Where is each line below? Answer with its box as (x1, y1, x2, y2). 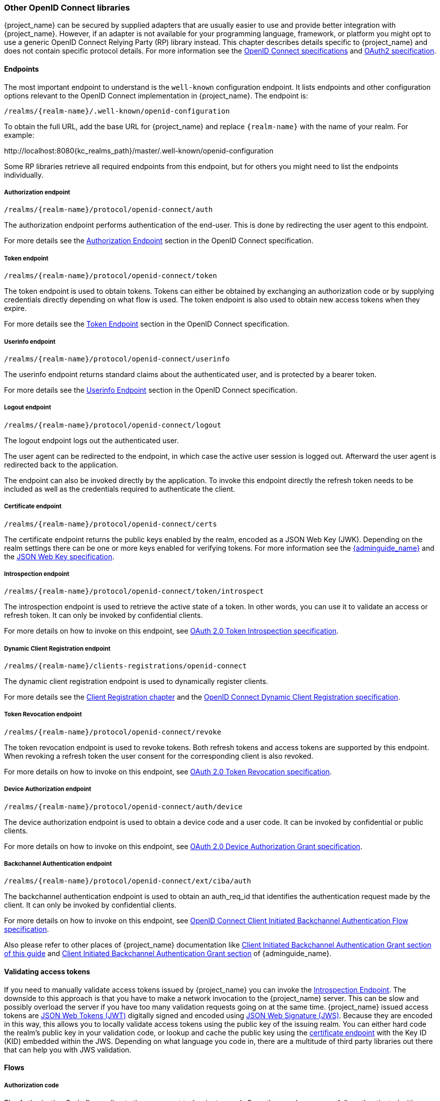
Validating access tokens (4, 967, 90, 976)
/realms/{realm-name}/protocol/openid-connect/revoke (4, 727, 221, 736)
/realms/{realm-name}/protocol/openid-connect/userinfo (4, 354, 230, 363)
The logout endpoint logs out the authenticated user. (4, 436, 179, 445)
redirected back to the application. (4, 460, 118, 469)
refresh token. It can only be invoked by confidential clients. (4, 611, 203, 620)
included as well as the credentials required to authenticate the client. (4, 484, 235, 493)
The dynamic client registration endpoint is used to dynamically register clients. (4, 677, 268, 686)
